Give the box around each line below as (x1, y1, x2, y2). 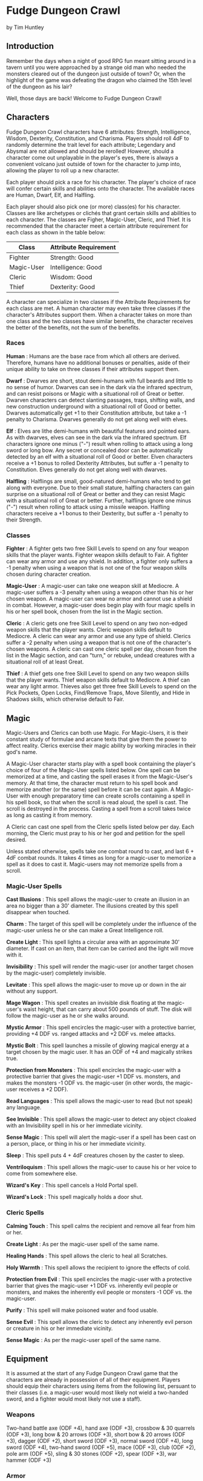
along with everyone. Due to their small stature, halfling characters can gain (6, 484, 195, 491)
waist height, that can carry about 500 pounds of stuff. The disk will (23, 1005, 192, 1013)
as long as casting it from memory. (6, 811, 92, 819)
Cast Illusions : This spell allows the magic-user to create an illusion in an (6, 895, 190, 903)
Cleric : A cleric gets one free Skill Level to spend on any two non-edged (6, 620, 188, 627)
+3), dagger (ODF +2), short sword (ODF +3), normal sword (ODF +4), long (6, 1437, 193, 1444)
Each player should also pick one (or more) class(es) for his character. (6, 203, 181, 210)
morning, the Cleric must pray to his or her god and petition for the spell (6, 829, 185, 837)
